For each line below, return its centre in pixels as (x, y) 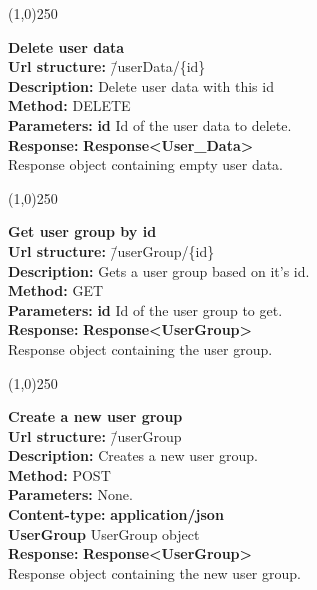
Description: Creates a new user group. (133, 455)
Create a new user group (95, 416)
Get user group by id (82, 231)
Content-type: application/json (116, 514)
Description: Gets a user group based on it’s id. (159, 270)
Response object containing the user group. (140, 348)
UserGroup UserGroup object (104, 533)
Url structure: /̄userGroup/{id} (111, 250)
